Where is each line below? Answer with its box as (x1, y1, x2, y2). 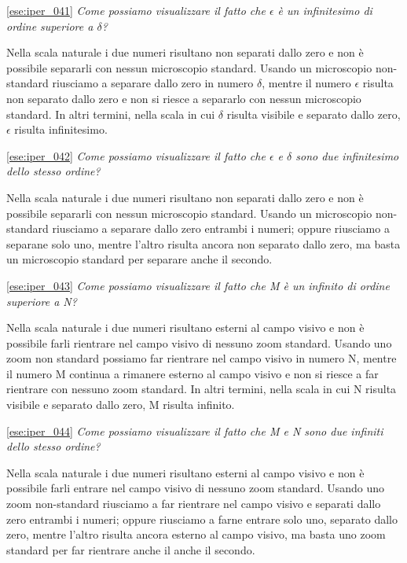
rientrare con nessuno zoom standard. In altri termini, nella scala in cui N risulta (6, 381, 397, 397)
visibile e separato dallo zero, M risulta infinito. (6, 396, 235, 413)
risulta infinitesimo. (14, 121, 108, 138)
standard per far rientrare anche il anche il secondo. (6, 541, 255, 557)
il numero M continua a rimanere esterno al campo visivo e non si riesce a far (6, 365, 379, 381)
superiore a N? (6, 293, 77, 309)
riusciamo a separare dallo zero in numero (52, 75, 254, 91)
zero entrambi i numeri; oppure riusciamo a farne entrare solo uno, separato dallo (6, 510, 398, 527)
